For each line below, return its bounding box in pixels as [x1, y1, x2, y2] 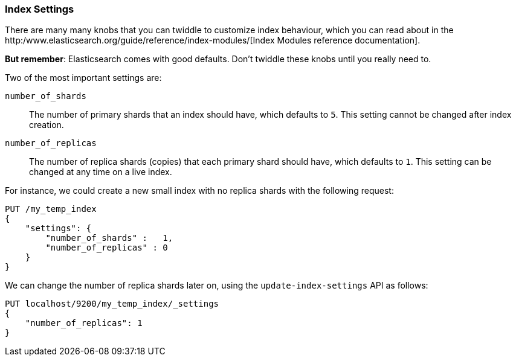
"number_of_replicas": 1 [25, 318, 143, 328]
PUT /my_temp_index [5, 204, 97, 214]
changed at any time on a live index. [29, 167, 172, 177]
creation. [29, 120, 64, 130]
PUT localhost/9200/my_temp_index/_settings [5, 299, 219, 309]
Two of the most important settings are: [5, 72, 162, 83]
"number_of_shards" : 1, [45, 233, 173, 243]
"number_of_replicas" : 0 [45, 243, 168, 253]
